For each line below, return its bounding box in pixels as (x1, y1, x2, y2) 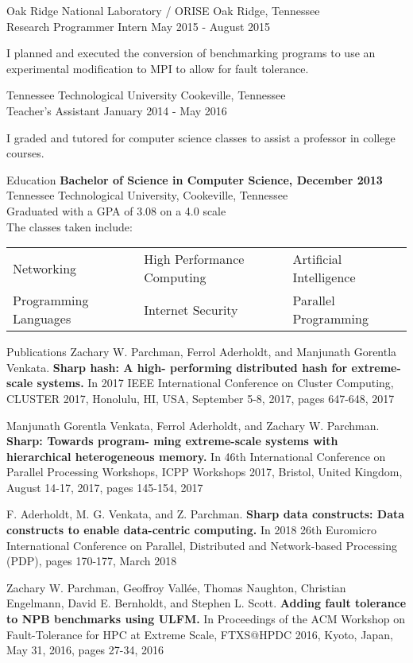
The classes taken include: (6, 218, 133, 235)
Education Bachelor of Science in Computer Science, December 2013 (6, 171, 383, 188)
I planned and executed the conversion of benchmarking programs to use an (6, 45, 376, 61)
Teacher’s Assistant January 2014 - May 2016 (6, 102, 227, 118)
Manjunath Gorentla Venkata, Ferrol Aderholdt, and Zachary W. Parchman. (6, 417, 380, 433)
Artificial (292, 250, 342, 269)
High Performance (144, 250, 245, 269)
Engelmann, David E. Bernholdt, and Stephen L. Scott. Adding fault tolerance (6, 595, 407, 611)
